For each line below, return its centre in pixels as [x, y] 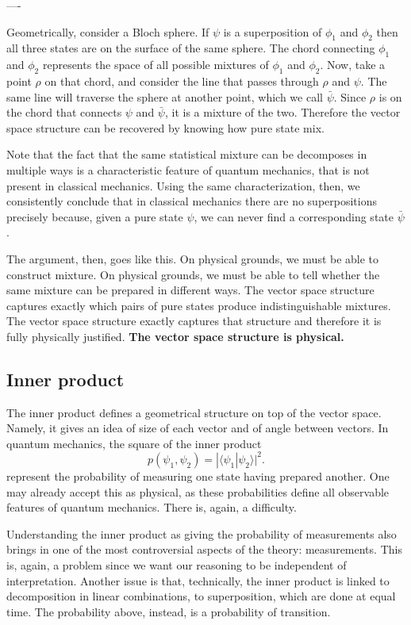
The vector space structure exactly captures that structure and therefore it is [194, 321]
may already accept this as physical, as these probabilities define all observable [198, 491]
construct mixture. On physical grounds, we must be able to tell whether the [193, 274]
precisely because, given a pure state [95, 216]
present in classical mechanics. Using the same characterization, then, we [183, 185]
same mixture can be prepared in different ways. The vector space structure [190, 290]
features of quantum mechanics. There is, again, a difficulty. [152, 507]
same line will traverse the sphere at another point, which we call [165, 96]
